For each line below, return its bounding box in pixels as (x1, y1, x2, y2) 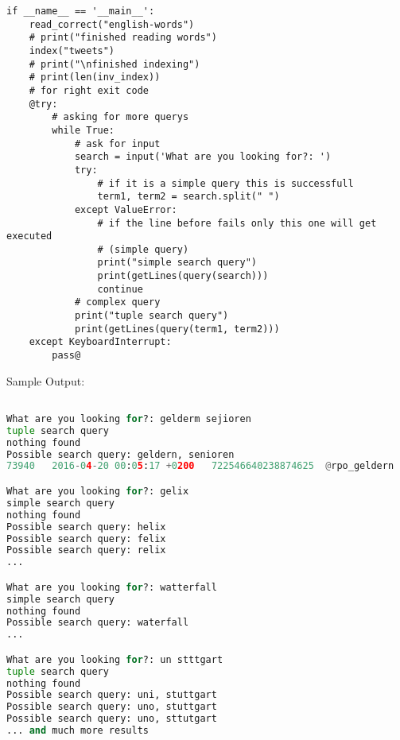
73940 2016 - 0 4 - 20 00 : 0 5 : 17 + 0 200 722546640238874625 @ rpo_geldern (6, 460, 394, 472)
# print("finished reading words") (29, 32, 217, 44)
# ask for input (74, 138, 161, 149)
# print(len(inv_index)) (29, 72, 161, 83)
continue (97, 283, 143, 295)
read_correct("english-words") (29, 18, 195, 30)
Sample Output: (6, 372, 85, 389)
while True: (52, 124, 115, 136)
